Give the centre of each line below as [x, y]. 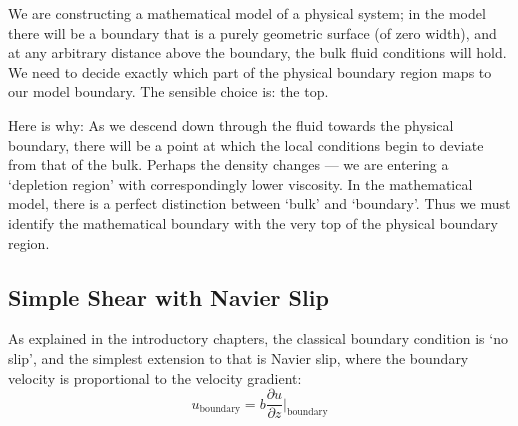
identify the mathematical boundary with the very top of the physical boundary [253, 222]
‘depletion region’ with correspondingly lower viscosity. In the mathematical [240, 183]
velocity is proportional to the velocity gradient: [155, 377]
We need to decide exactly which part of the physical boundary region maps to [250, 71]
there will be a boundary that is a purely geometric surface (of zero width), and [252, 32]
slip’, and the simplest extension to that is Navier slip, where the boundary [238, 357]
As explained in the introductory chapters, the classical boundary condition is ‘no [258, 338]
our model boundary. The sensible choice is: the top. [168, 91]
